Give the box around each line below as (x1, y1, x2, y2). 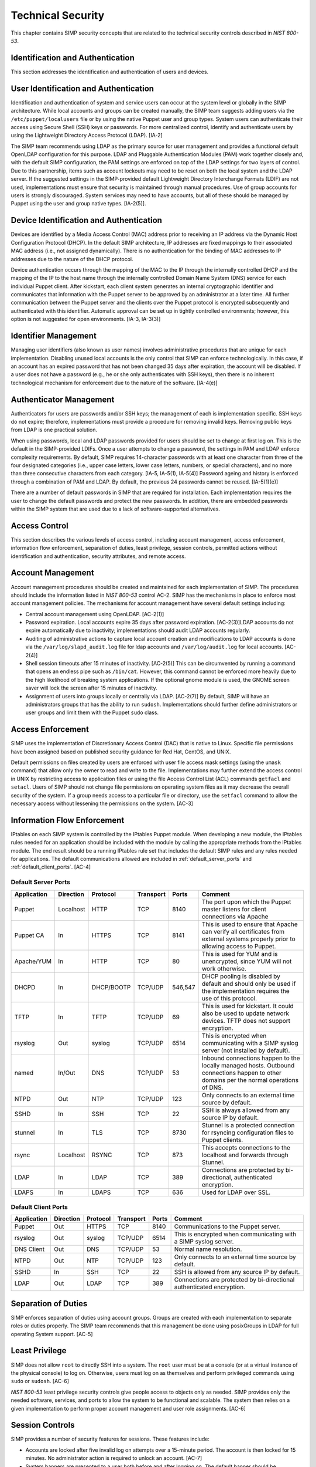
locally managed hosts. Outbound (201, 1061, 295, 1069)
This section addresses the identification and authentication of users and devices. (11, 68, 209, 75)
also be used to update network (201, 1009, 290, 1018)
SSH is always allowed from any (201, 1106, 290, 1114)
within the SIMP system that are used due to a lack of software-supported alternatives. (11, 505, 221, 512)
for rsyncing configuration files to (201, 1128, 294, 1137)
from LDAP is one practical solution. (11, 426, 98, 434)
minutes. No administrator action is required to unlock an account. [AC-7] (25, 1455, 202, 1462)
